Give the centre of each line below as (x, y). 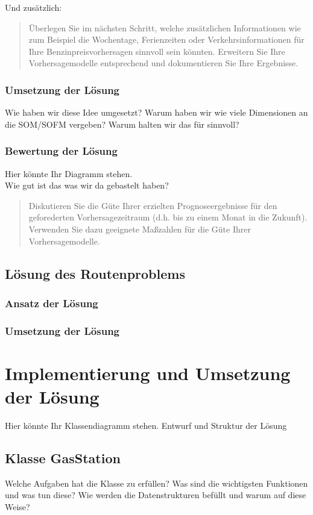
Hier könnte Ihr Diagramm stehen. (69, 173)
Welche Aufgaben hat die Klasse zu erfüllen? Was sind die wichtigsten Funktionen (156, 483)
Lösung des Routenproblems (95, 273)
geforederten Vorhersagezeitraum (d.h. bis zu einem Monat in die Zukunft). (168, 217)
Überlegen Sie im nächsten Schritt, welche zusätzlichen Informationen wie (165, 27)
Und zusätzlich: (33, 7)
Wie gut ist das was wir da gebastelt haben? (87, 185)
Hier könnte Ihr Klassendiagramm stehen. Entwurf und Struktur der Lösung (146, 425)
